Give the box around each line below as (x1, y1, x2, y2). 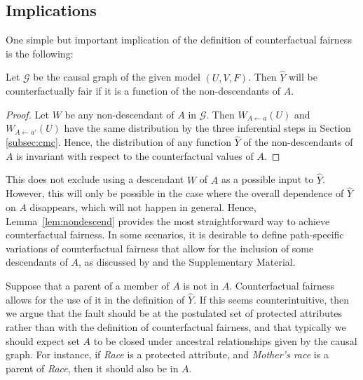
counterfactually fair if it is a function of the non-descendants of (6, 83, 280, 98)
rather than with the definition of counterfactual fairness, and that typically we (6, 319, 346, 334)
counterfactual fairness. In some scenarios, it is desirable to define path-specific (6, 227, 344, 242)
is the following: (6, 46, 74, 60)
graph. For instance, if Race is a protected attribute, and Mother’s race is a (6, 347, 329, 362)
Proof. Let (6, 107, 49, 121)
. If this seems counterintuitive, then (193, 292, 350, 306)
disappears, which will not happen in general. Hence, (29, 200, 256, 215)
